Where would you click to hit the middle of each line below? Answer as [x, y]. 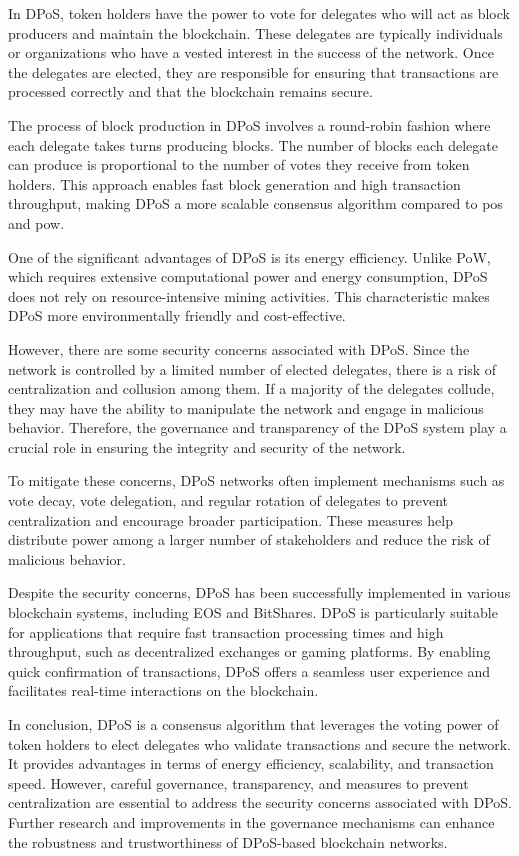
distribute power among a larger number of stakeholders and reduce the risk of [249, 539]
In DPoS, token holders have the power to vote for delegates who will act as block [259, 13]
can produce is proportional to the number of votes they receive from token [239, 164]
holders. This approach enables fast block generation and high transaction [234, 183]
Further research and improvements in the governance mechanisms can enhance [251, 821]
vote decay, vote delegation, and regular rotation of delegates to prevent [228, 500]
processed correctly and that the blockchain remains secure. [190, 91]
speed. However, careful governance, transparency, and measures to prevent [238, 782]
